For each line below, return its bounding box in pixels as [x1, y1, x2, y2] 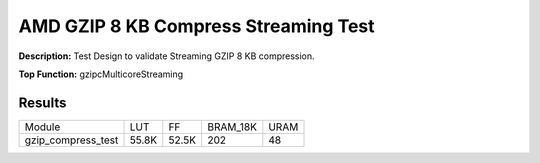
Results [18, 94, 67, 111]
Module [24, 120, 61, 134]
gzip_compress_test [24, 133, 119, 147]
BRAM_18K [207, 120, 257, 134]
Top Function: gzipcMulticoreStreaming [18, 68, 184, 80]
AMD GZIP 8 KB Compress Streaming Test [18, 15, 375, 37]
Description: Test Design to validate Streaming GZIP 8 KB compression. [18, 50, 315, 62]
